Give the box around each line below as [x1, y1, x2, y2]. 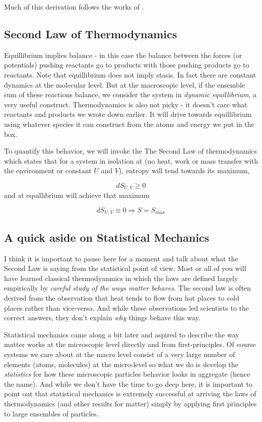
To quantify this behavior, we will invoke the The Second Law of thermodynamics [4, 146, 257, 156]
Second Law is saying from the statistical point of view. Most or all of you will [4, 263, 246, 273]
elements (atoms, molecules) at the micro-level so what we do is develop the [4, 359, 238, 369]
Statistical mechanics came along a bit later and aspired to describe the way [4, 329, 239, 339]
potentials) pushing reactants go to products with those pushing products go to [4, 59, 249, 70]
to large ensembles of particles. [4, 408, 99, 418]
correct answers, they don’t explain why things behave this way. [4, 312, 201, 323]
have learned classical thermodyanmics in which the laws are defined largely [4, 272, 238, 283]
